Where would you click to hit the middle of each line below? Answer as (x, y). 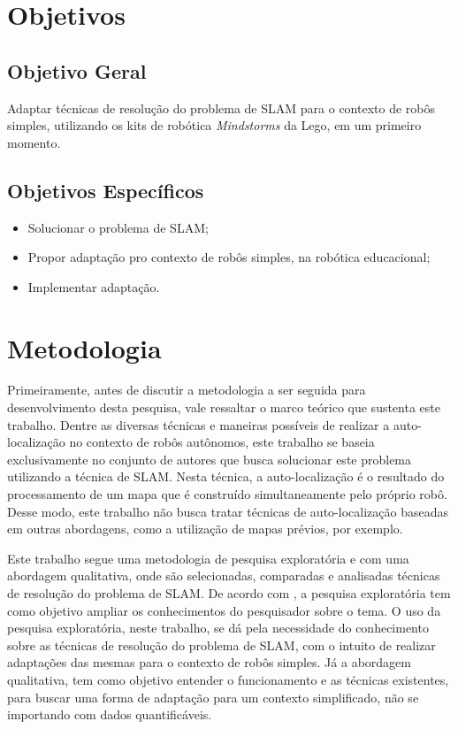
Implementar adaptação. (94, 286)
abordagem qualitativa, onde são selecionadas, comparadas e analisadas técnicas (224, 576)
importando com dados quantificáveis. (110, 714)
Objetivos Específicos (106, 190)
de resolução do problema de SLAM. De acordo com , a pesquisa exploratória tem (229, 593)
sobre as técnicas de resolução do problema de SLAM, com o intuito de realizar (221, 645)
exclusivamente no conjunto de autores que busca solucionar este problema (210, 459)
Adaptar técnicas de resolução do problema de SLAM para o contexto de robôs (221, 107)
